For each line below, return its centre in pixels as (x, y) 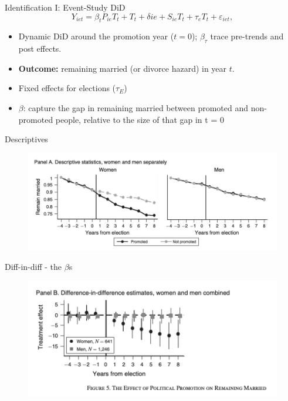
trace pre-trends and (247, 36)
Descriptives (26, 139)
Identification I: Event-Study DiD (65, 7)
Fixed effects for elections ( (67, 88)
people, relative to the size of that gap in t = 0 (140, 119)
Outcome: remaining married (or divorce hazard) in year (123, 68)
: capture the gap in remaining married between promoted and (135, 107)
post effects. (40, 49)
